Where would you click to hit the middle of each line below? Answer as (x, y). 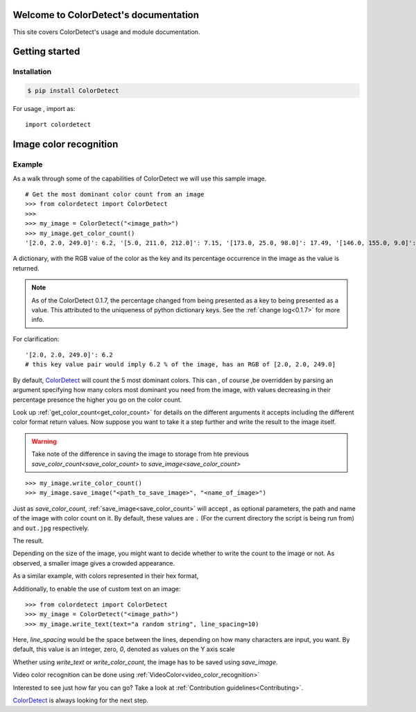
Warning (44, 441)
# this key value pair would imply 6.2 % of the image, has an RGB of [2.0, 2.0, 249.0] (181, 365)
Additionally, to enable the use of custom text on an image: (97, 588)
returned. (26, 268)
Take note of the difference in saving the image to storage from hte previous (140, 454)
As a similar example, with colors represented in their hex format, (106, 576)
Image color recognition (66, 145)
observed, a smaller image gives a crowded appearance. (94, 563)
